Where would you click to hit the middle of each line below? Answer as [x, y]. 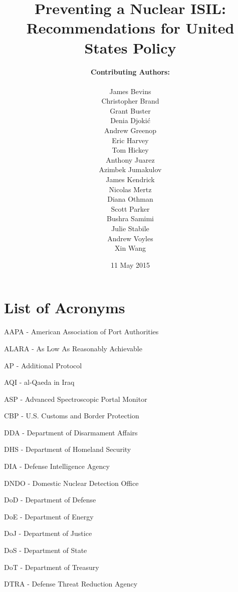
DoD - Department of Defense [50, 500]
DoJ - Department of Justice [48, 533]
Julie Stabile [130, 228]
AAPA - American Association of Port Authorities [81, 332]
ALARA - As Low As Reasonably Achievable [73, 348]
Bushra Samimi [130, 218]
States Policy [130, 47]
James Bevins [130, 91]
